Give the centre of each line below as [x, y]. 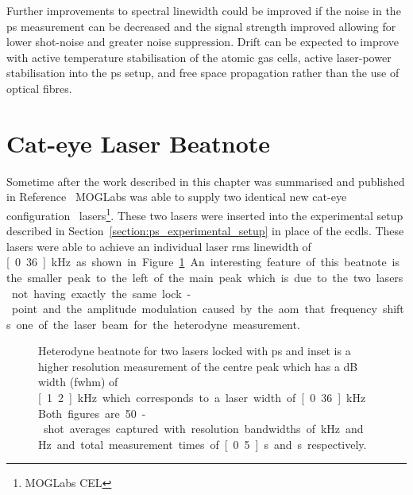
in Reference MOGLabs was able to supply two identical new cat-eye [177, 197]
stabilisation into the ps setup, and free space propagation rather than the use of [203, 73]
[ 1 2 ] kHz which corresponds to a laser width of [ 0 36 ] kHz [202, 398]
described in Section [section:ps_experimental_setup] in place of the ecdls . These [205, 231]
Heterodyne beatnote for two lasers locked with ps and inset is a [195, 351]
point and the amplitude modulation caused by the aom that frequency [194, 309]
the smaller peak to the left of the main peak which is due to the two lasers [205, 277]
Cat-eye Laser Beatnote [139, 143]
